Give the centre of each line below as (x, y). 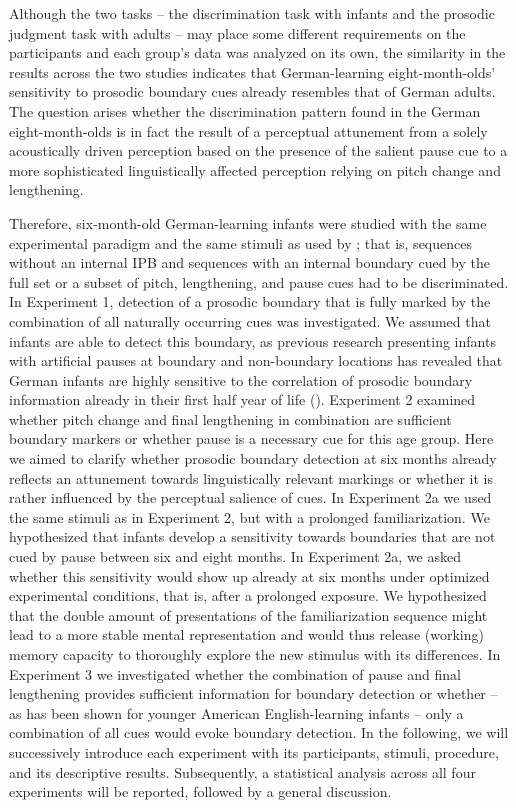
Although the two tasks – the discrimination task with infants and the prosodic (252, 13)
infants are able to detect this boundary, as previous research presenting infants (252, 340)
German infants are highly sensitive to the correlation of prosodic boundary (241, 379)
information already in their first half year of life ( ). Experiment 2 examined (242, 399)
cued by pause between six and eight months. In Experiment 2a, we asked (235, 556)
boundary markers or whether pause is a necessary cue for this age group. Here (251, 438)
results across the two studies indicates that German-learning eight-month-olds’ (252, 71)
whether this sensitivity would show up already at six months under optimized (249, 575)
